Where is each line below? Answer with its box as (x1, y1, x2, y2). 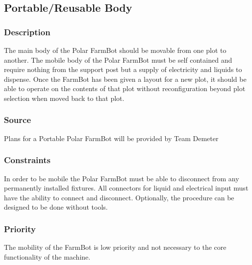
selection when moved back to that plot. (4, 93, 125, 103)
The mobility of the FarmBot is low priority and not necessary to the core (4, 242, 227, 252)
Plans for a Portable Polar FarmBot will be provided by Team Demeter (4, 133, 219, 143)
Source (4, 114, 31, 126)
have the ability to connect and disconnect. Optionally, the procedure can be (4, 192, 234, 202)
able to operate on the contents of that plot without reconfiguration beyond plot (4, 83, 246, 94)
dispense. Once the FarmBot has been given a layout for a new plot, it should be (4, 73, 247, 84)
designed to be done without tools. (4, 202, 108, 212)
